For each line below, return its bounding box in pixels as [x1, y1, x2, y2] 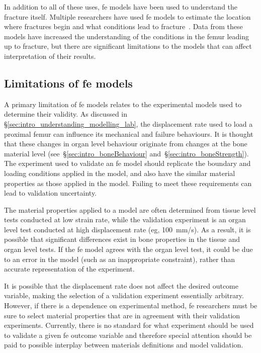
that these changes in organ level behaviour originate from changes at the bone [4, 138, 247, 149]
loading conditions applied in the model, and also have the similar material [4, 167, 235, 178]
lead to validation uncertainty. [4, 188, 97, 198]
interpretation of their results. [4, 50, 96, 61]
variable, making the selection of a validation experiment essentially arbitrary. [4, 290, 244, 301]
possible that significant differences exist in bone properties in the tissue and [4, 234, 240, 244]
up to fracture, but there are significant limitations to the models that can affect [4, 41, 252, 51]
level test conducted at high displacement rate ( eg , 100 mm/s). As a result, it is [4, 224, 251, 234]
